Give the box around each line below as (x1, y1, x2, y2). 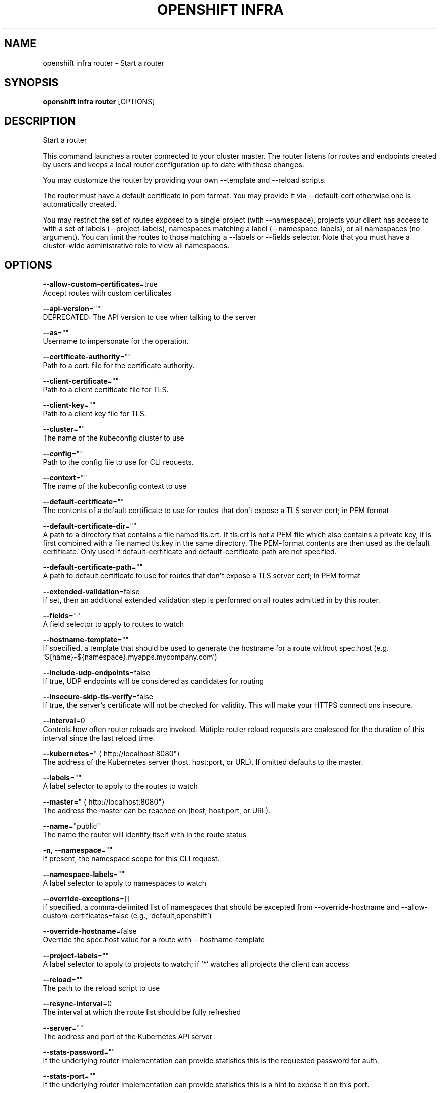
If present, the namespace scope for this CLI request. (43, 854, 220, 863)
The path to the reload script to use (43, 984, 160, 993)
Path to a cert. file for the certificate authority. (43, 361, 195, 370)
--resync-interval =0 (43, 999, 112, 1008)
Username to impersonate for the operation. (43, 337, 189, 346)
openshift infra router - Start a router (43, 58, 164, 67)
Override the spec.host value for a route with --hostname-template (43, 935, 265, 944)
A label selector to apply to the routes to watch (43, 782, 198, 791)
